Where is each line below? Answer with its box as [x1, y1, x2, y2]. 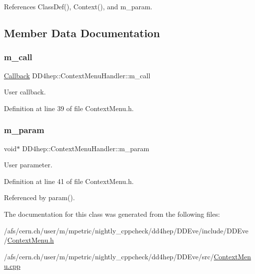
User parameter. [4, 160, 52, 170]
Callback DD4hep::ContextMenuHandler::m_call [4, 70, 151, 80]
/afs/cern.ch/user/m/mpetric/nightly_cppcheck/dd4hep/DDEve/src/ [4, 251, 214, 261]
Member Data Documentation [4, 25, 160, 40]
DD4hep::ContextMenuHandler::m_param [22, 143, 150, 153]
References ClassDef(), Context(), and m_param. [4, 1, 153, 11]
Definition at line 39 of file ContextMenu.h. [4, 103, 134, 113]
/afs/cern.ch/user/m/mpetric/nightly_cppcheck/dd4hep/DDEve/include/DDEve [4, 225, 249, 235]
